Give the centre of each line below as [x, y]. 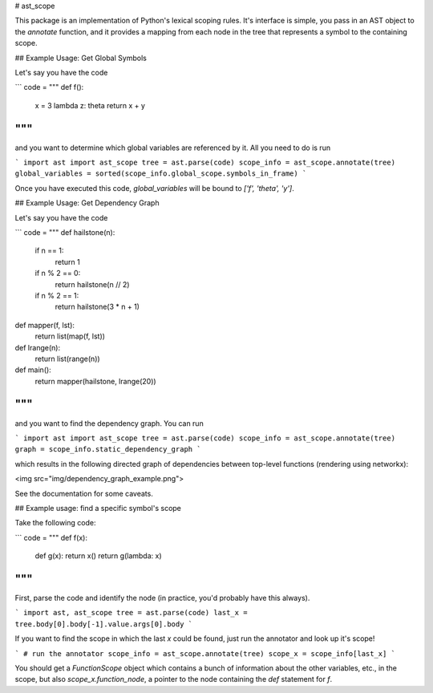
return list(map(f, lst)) [70, 336]
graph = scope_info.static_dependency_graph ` [108, 450]
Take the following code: [55, 523]
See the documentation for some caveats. [84, 493]
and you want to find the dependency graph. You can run [109, 423]
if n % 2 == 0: [58, 274]
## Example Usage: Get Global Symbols [81, 58]
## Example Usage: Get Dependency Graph [87, 203]
